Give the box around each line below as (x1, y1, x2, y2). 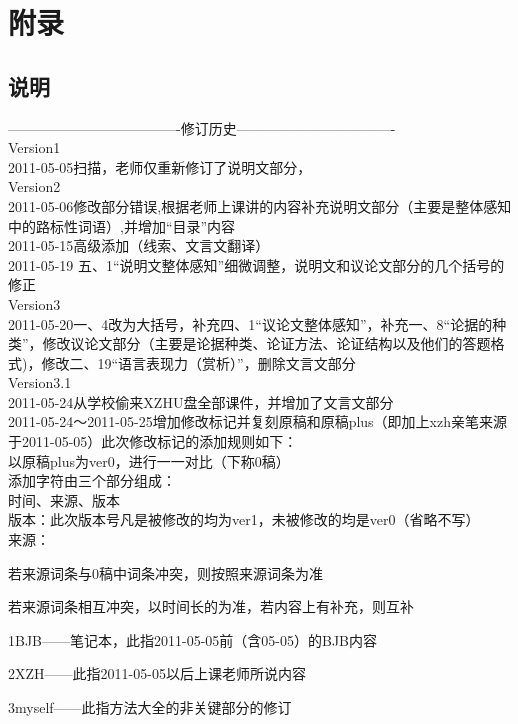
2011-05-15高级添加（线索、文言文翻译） (8, 235, 270, 256)
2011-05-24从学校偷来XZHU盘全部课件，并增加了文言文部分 (8, 391, 394, 412)
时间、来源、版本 (8, 489, 120, 510)
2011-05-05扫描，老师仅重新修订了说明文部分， (8, 156, 312, 177)
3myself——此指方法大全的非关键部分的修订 (8, 697, 292, 718)
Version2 (8, 176, 61, 197)
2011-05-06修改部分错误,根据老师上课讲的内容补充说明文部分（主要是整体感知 (8, 195, 512, 216)
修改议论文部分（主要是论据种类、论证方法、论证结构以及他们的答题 (42, 333, 491, 354)
